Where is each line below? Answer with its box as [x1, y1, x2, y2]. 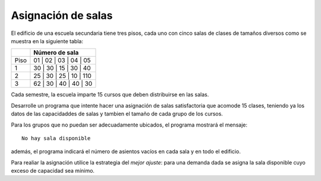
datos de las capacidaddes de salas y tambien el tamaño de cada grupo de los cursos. [11, 110, 223, 118]
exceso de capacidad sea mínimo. [11, 167, 95, 174]
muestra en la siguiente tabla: [11, 37, 83, 44]
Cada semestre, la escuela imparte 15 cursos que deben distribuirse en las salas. [11, 91, 209, 98]
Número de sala [33, 49, 79, 57]
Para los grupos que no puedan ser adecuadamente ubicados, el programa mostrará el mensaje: [11, 121, 248, 128]
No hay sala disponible [21, 135, 91, 141]
